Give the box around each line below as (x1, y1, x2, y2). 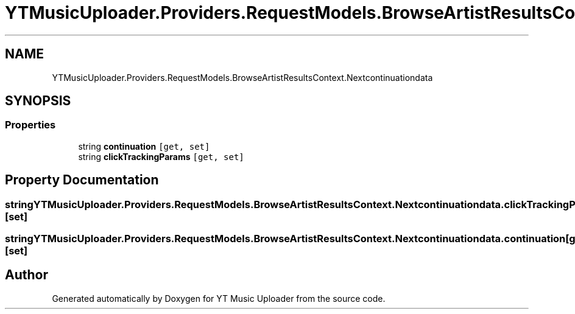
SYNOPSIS (5, 93, 71, 109)
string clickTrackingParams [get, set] (78, 151, 244, 162)
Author (5, 267, 48, 283)
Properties (5, 119, 56, 131)
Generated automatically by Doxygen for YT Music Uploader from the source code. (52, 293, 386, 304)
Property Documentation (5, 172, 159, 188)
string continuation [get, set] (78, 141, 210, 152)
